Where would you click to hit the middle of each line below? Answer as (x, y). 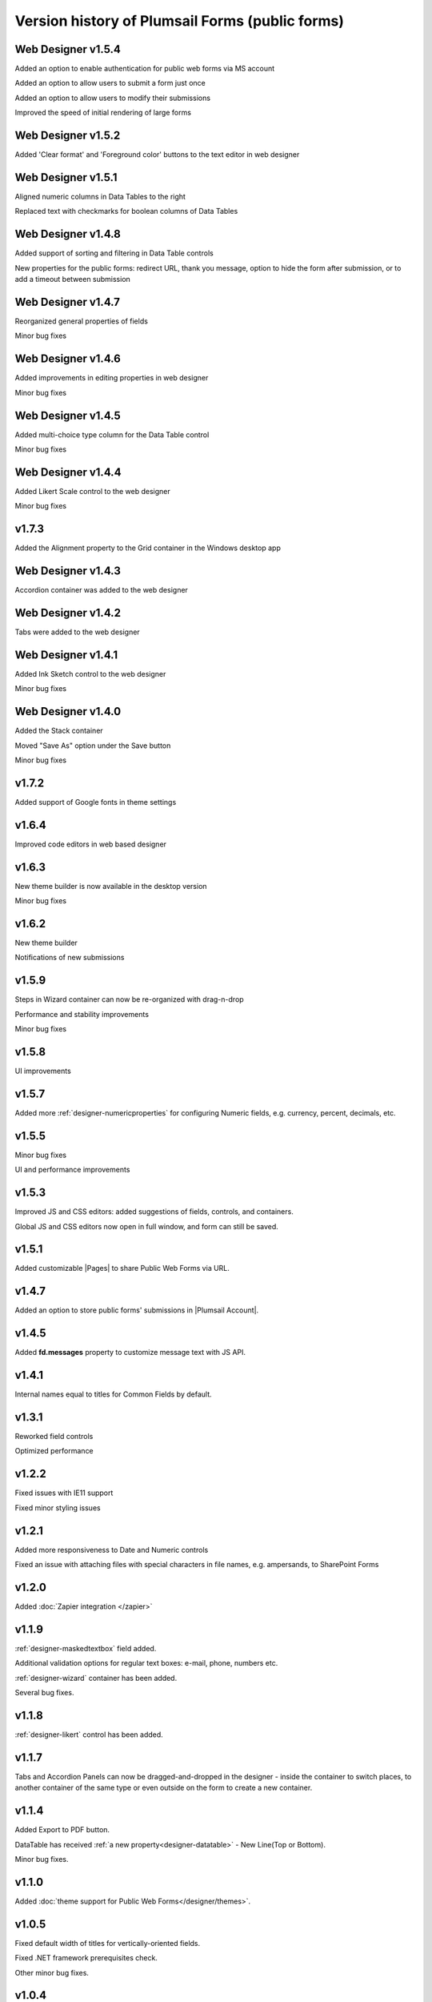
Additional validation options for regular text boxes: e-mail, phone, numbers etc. (146, 1663)
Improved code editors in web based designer (91, 844)
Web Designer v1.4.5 (68, 415)
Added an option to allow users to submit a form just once (110, 83)
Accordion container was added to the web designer (101, 590)
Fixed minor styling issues (58, 1508)
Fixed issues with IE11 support (64, 1493)
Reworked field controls (54, 1437)
